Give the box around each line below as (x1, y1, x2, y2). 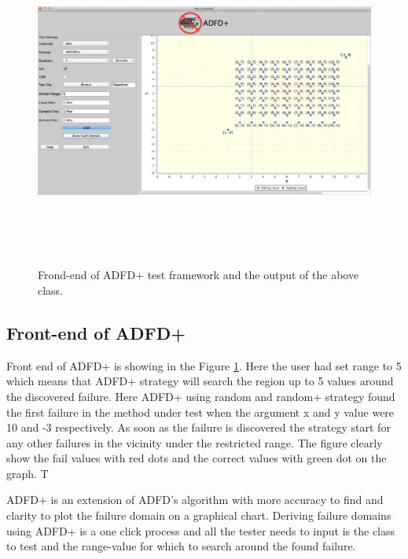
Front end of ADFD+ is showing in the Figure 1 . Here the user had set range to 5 (6, 357, 402, 373)
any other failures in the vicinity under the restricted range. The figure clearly (6, 434, 383, 451)
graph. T (6, 465, 49, 481)
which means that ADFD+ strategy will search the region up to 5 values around (6, 373, 394, 389)
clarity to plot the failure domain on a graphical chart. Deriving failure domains (6, 507, 391, 524)
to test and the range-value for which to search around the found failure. (6, 538, 356, 554)
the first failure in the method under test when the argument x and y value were (6, 403, 395, 420)
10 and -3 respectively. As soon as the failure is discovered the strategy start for (6, 419, 391, 436)
